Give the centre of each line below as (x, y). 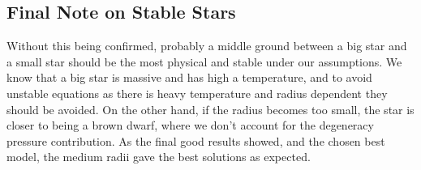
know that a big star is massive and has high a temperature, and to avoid (189, 77)
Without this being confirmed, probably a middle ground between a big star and (207, 46)
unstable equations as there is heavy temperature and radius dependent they (197, 93)
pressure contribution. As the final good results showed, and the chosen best (196, 140)
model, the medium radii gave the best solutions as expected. (159, 157)
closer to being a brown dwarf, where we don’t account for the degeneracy (190, 125)
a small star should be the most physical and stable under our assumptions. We (204, 61)
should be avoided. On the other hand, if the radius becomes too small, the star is (210, 109)
